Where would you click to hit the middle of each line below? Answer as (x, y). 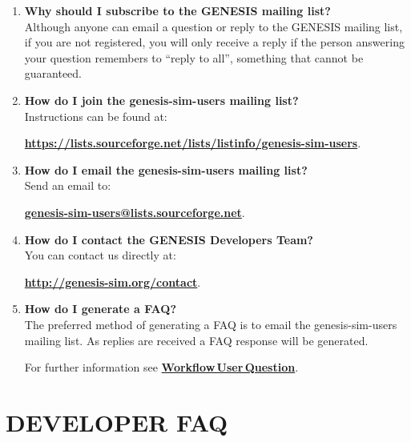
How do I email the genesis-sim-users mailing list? (166, 169)
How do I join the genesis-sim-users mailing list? (161, 100)
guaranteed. (53, 73)
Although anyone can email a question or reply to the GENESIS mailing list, (214, 26)
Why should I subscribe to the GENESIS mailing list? (177, 10)
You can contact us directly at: (100, 255)
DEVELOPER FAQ (117, 422)
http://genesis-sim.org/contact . (113, 281)
